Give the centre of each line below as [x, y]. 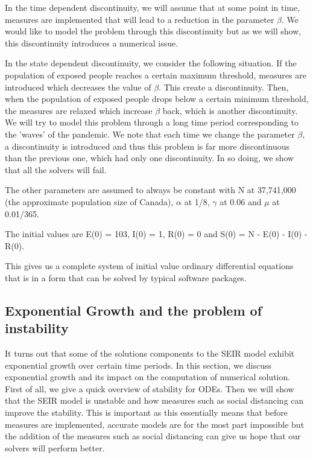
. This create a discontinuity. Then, [224, 87]
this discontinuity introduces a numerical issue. [92, 43]
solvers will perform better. [55, 447]
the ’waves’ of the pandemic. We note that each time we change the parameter [150, 134]
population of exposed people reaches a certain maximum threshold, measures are [156, 75]
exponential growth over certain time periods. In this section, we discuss [138, 365]
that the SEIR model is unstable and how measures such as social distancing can [154, 400]
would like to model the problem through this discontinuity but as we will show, [153, 31]
